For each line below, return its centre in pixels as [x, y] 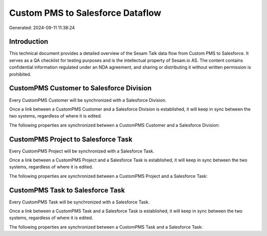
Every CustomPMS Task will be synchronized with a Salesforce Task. [79, 202]
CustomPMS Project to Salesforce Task [71, 139]
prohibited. [20, 74]
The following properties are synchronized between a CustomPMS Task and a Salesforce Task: [106, 227]
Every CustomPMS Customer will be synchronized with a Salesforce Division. [88, 100]
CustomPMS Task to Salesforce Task [67, 190]
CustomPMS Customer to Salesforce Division [80, 88]
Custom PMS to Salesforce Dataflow [85, 13]
